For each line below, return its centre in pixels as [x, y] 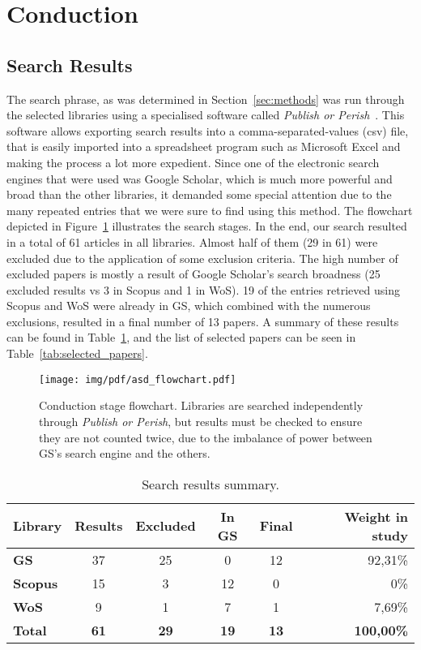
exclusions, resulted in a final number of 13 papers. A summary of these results [203, 321]
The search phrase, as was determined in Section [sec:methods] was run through [206, 99]
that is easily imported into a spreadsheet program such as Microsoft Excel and [204, 146]
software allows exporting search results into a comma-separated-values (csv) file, [208, 130]
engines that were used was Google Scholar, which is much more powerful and [200, 178]
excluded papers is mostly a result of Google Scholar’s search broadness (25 [193, 274]
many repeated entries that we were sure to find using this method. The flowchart [210, 210]
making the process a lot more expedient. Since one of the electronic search [193, 162]
